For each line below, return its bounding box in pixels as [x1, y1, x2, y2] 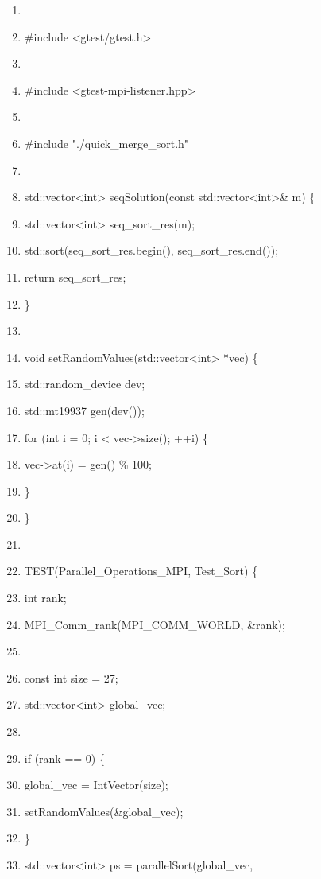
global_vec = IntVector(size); [24, 776, 168, 793]
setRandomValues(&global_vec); [24, 803, 184, 819]
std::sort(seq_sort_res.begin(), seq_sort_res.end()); [24, 242, 279, 259]
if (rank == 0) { [24, 749, 105, 766]
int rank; [24, 589, 67, 606]
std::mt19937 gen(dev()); [24, 402, 145, 418]
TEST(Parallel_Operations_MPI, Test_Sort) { [24, 562, 258, 579]
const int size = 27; [24, 669, 118, 686]
